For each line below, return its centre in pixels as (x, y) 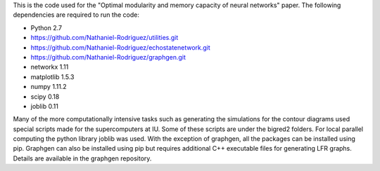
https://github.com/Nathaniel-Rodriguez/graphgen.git (108, 57)
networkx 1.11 (50, 67)
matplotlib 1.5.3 (52, 76)
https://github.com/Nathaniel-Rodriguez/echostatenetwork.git (120, 47)
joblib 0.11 (45, 106)
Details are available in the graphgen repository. (82, 158)
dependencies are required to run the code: (76, 15)
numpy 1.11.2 (49, 87)
